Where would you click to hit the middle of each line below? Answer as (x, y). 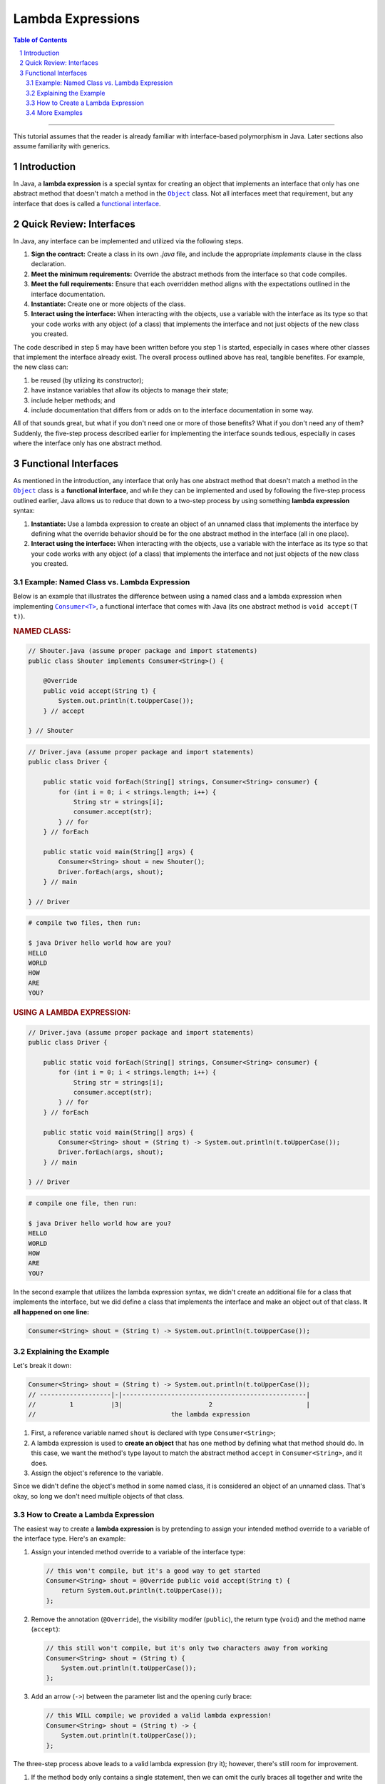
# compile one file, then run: (83, 1203)
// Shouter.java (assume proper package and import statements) (143, 651)
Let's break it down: (42, 1366)
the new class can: (41, 367)
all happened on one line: (51, 1312)
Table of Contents (40, 40)
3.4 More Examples (55, 113)
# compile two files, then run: (85, 923)
